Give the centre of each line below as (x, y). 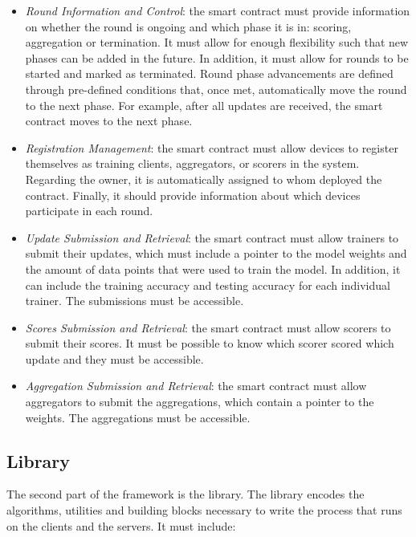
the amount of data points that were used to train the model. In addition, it (213, 268)
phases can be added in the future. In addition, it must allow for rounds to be (217, 57)
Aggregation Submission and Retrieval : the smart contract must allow (196, 386)
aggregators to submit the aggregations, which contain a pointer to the (200, 402)
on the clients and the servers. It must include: (121, 525)
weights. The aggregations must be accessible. (138, 417)
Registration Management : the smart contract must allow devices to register (212, 147)
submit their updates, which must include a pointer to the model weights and (216, 253)
